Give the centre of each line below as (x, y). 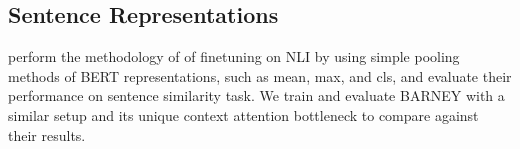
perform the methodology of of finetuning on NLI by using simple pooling (234, 56)
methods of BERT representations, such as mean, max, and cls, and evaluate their (260, 75)
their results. (47, 134)
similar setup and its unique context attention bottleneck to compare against (243, 114)
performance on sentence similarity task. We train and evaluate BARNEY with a (256, 95)
